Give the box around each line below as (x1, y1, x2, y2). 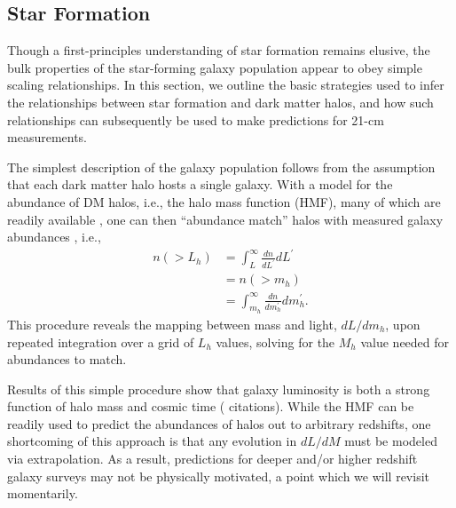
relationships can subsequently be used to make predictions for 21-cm (7, 110, 384, 129)
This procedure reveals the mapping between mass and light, (7, 314, 337, 333)
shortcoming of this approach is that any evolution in (7, 432, 297, 450)
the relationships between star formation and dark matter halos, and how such (7, 92, 434, 111)
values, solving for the (216, 332, 335, 351)
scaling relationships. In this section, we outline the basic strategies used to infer (7, 75, 444, 94)
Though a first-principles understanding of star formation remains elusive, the (7, 41, 430, 60)
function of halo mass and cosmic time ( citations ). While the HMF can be (7, 397, 414, 416)
